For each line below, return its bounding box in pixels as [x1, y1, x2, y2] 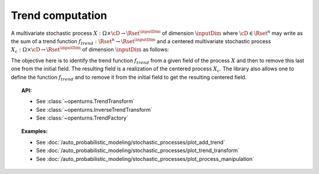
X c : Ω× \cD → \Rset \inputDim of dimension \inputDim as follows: [11, 45, 170, 54]
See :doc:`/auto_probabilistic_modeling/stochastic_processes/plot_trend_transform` [36, 147, 240, 154]
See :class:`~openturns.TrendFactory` [36, 114, 128, 121]
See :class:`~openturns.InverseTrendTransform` [36, 106, 153, 113]
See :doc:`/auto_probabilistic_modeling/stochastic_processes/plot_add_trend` [36, 138, 226, 146]
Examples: [21, 128, 48, 135]
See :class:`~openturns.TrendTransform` [36, 98, 135, 105]
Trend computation [11, 9, 108, 22]
